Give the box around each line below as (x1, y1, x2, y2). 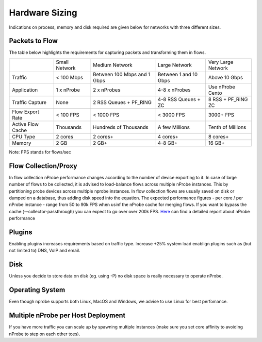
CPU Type (12, 133, 35, 140)
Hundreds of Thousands (93, 124, 149, 131)
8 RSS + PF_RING (208, 96, 248, 103)
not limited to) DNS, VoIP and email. (9, 248, 80, 254)
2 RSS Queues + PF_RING (93, 99, 152, 105)
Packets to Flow (9, 37, 58, 45)
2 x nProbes (93, 86, 121, 93)
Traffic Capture (12, 99, 47, 105)
